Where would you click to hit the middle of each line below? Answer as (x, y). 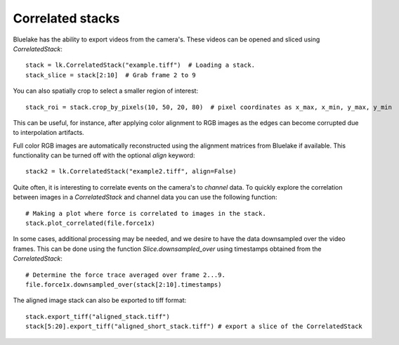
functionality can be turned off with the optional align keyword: (104, 155)
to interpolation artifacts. (48, 133)
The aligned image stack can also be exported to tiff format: (100, 300)
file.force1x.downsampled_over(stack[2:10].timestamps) (124, 284)
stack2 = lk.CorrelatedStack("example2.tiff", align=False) (131, 171)
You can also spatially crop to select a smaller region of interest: (106, 91)
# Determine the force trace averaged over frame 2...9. (126, 275)
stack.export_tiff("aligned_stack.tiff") (98, 317)
